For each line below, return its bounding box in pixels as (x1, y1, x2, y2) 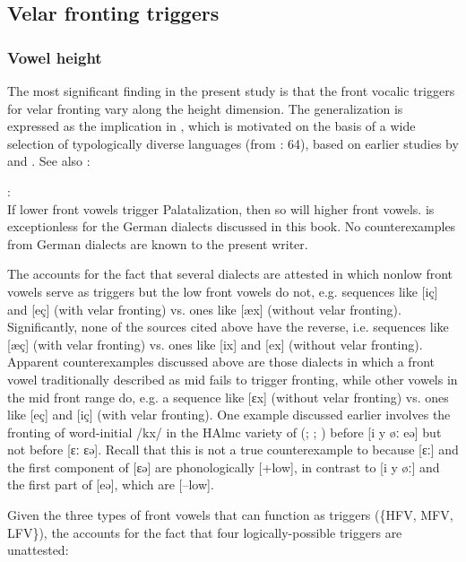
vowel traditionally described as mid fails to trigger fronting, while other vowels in (7, 369, 458, 388)
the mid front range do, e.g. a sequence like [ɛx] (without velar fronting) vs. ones (7, 387, 449, 406)
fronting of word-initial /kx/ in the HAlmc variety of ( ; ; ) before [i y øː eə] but (7, 422, 442, 441)
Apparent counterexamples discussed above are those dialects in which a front (7, 352, 435, 371)
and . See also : (7, 151, 91, 170)
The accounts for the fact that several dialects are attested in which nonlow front (7, 264, 453, 283)
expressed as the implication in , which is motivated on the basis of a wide (7, 117, 416, 135)
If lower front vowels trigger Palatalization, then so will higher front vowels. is (7, 199, 435, 218)
